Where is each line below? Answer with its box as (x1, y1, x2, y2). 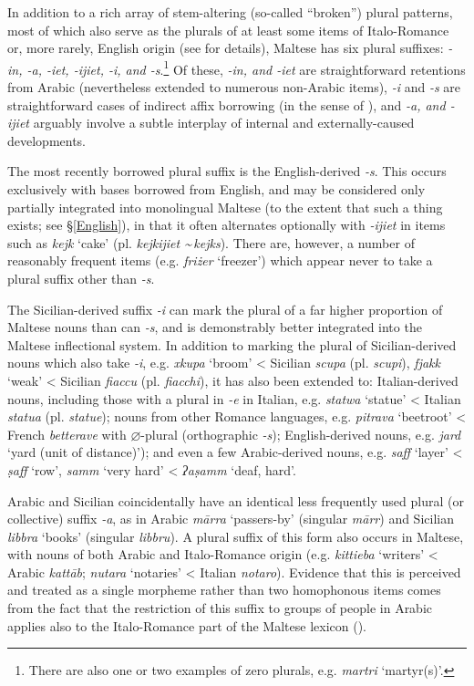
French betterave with (7, 424, 127, 443)
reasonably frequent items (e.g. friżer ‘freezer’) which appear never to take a (7, 251, 433, 270)
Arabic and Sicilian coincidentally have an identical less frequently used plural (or (7, 491, 464, 510)
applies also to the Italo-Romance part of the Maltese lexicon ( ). (7, 616, 366, 635)
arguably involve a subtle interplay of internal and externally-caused (33, 113, 415, 132)
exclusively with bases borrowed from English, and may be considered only (7, 180, 426, 198)
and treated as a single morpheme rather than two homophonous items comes (7, 580, 441, 599)
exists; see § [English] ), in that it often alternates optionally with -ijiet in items (7, 215, 446, 234)
